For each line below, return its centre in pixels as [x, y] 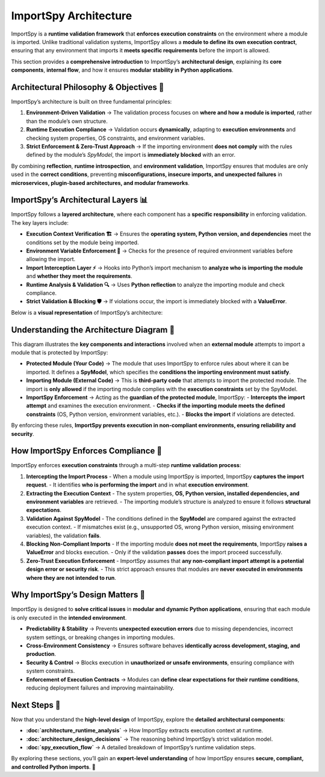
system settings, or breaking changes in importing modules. [101, 637]
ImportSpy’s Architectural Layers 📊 [79, 200]
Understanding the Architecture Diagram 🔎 [93, 329]
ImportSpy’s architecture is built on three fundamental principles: [91, 102]
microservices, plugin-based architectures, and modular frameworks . [100, 183]
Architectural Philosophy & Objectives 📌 [88, 87]
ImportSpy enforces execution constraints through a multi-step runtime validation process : [126, 465]
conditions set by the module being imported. [82, 242]
